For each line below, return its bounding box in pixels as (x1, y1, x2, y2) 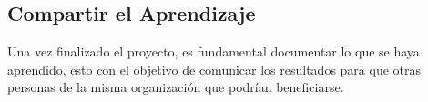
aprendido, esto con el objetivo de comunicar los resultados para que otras (7, 59, 422, 78)
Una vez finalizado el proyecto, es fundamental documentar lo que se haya (7, 42, 420, 61)
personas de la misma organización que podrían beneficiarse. (7, 77, 344, 97)
